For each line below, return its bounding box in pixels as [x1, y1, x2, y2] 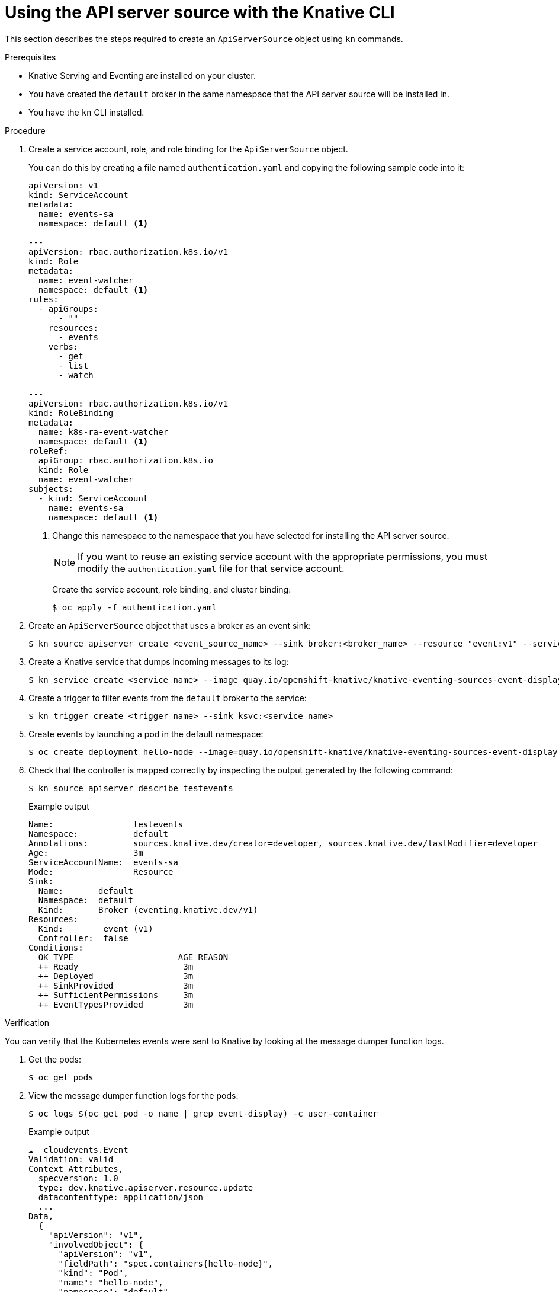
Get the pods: [28, 1054, 82, 1064]
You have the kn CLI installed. [28, 107, 144, 117]
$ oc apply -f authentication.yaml [52, 602, 217, 612]
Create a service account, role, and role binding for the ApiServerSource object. [28, 143, 348, 154]
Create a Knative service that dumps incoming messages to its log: [28, 656, 289, 667]
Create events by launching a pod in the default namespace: [28, 728, 264, 739]
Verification [5, 1017, 50, 1028]
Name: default [38, 885, 134, 896]
